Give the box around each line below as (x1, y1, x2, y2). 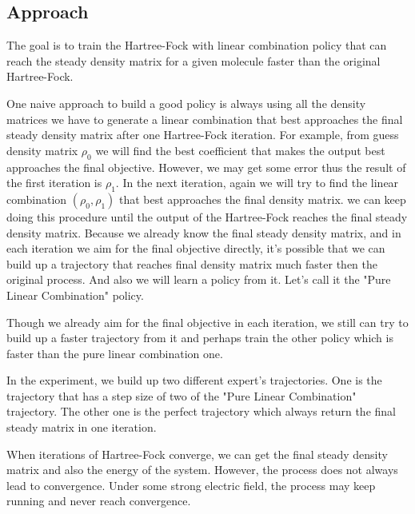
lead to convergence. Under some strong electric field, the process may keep (6, 476, 376, 493)
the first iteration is (6, 174, 102, 191)
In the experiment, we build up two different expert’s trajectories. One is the (6, 372, 382, 388)
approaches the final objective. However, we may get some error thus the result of (6, 158, 406, 175)
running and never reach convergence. (6, 492, 191, 509)
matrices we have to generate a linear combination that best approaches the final (6, 110, 403, 127)
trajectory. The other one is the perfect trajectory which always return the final (6, 403, 396, 420)
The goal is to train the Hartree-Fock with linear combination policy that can (6, 37, 387, 54)
